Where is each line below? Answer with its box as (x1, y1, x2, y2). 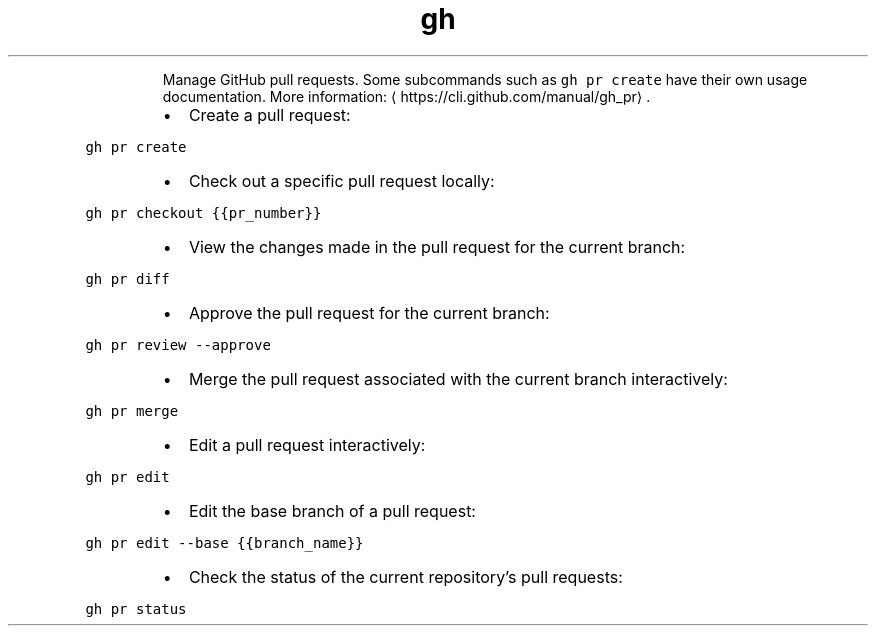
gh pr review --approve (85, 336, 271, 353)
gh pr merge (85, 402, 179, 419)
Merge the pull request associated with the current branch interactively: (188, 368, 728, 389)
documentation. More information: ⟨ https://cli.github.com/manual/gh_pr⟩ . (162, 87, 651, 105)
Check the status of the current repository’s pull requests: (188, 566, 623, 587)
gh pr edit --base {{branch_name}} (85, 534, 364, 551)
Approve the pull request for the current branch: (188, 302, 550, 323)
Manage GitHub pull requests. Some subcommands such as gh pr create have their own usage (162, 70, 808, 88)
